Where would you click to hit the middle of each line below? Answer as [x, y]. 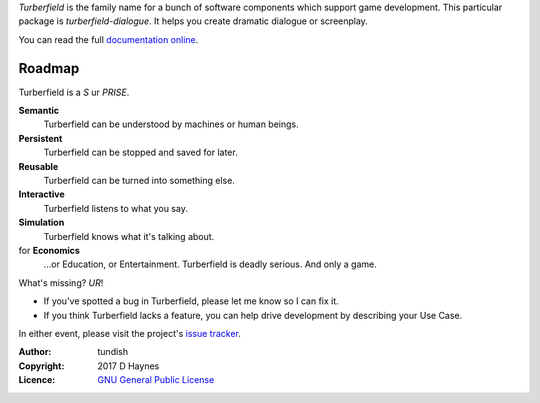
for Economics [49, 250]
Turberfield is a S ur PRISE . [74, 92]
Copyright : [41, 366]
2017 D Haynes [128, 366]
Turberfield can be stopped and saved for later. [141, 152]
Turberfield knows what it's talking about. [129, 236]
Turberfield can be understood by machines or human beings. [171, 124]
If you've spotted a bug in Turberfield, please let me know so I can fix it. [191, 301]
